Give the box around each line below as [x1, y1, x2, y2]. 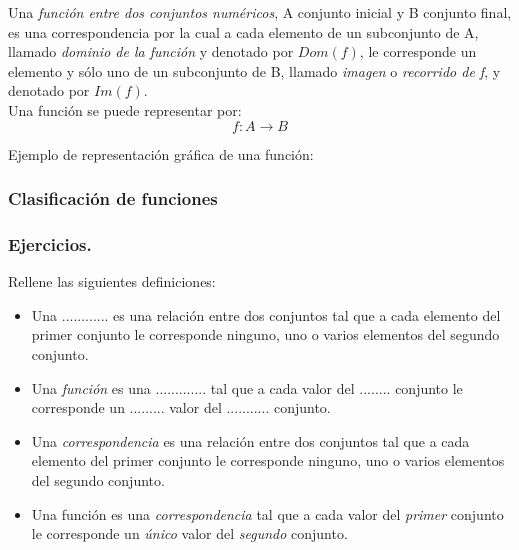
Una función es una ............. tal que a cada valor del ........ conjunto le [31, 377, 463, 398]
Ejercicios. [8, 231, 92, 256]
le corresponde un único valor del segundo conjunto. [31, 523, 348, 544]
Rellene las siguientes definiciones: [8, 271, 216, 292]
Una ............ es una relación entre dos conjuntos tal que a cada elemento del [31, 304, 501, 325]
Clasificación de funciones [8, 186, 218, 211]
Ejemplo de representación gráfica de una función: [8, 143, 314, 164]
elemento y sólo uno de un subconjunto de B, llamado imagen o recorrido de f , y [8, 60, 501, 81]
